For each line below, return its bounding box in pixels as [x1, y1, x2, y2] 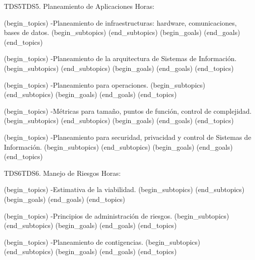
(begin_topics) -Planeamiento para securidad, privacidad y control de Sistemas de [4, 131, 252, 142]
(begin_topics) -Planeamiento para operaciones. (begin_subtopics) [4, 79, 205, 90]
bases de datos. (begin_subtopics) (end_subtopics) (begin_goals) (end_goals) [4, 27, 240, 37]
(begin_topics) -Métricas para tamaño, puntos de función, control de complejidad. [4, 105, 252, 116]
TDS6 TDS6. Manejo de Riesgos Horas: [4, 167, 121, 178]
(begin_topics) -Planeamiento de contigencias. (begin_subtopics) [4, 236, 200, 247]
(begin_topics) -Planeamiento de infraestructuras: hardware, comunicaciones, [4, 17, 237, 28]
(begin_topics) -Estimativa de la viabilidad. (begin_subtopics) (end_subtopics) [4, 184, 245, 195]
